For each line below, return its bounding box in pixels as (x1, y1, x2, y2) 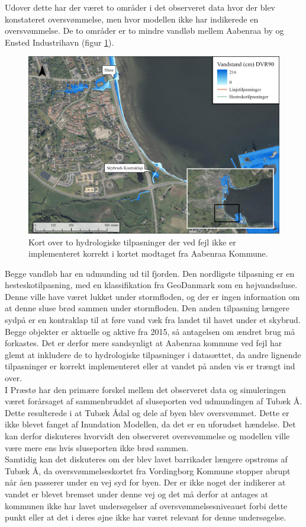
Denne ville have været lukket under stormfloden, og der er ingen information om (5, 290, 300, 302)
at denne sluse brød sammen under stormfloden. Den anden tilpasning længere (5, 302, 290, 314)
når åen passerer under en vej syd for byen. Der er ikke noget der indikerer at (5, 476, 286, 488)
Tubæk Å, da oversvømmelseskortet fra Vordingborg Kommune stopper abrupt (5, 464, 291, 477)
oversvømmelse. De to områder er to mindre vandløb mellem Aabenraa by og (5, 24, 284, 37)
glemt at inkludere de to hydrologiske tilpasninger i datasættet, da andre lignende (5, 348, 301, 360)
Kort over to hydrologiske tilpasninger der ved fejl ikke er (28, 235, 236, 248)
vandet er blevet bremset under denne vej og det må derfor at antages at (5, 487, 269, 500)
